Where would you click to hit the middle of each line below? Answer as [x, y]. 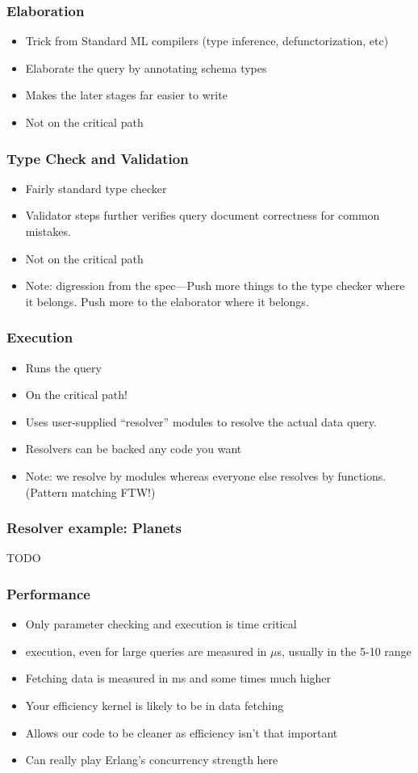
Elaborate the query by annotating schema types [146, 67]
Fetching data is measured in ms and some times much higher [178, 678]
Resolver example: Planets [94, 528]
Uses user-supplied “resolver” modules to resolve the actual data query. [201, 421]
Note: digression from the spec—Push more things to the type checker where [215, 286]
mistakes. [48, 231]
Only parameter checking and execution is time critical [161, 624]
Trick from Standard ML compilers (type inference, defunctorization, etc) [207, 41]
